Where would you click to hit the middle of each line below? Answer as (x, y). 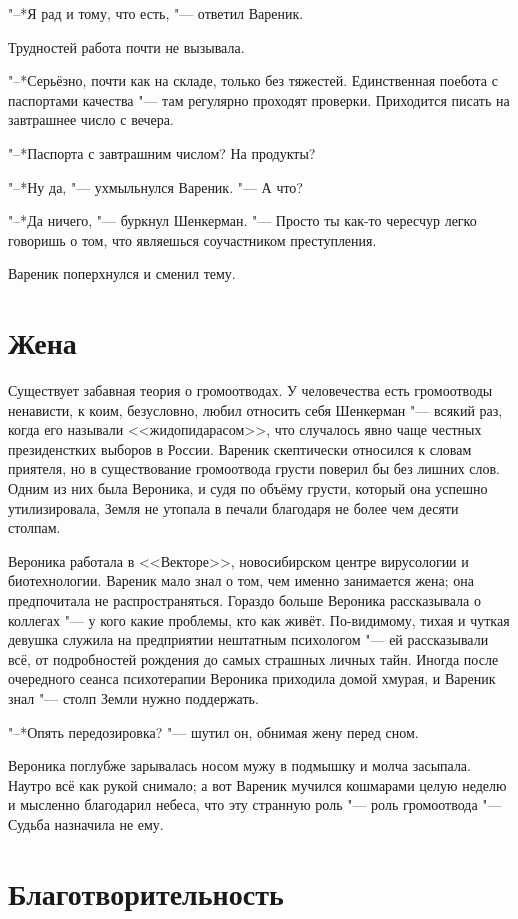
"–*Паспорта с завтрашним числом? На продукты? (162, 152)
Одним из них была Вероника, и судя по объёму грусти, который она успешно (248, 488)
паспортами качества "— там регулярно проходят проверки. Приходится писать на (259, 99)
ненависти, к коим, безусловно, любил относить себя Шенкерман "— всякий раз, (255, 409)
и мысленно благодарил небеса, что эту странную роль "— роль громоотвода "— (255, 804)
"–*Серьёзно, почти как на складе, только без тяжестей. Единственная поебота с (253, 80)
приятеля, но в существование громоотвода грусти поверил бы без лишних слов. (254, 468)
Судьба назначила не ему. (86, 823)
